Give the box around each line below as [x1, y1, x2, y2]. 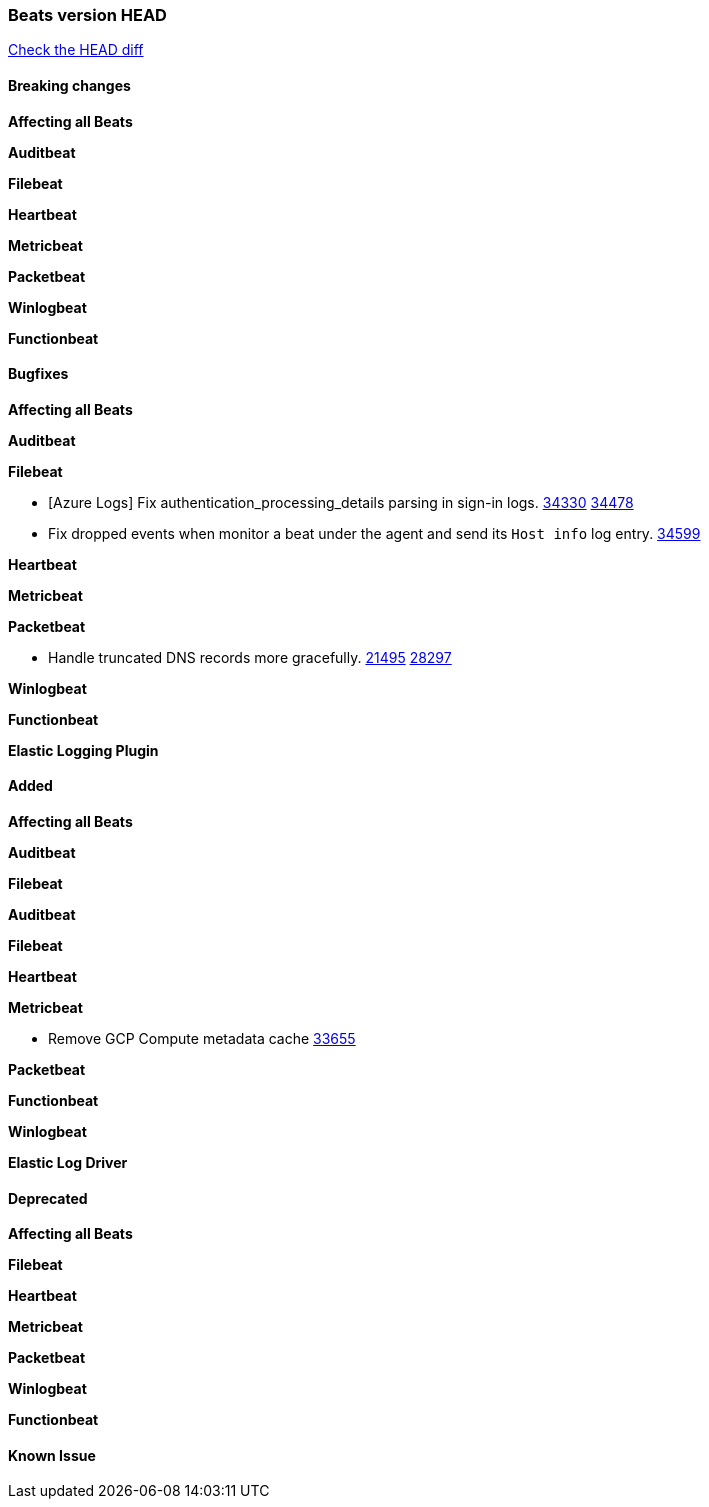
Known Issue [8, 1446, 96, 1464]
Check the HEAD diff [8, 41, 144, 59]
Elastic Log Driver [8, 1154, 128, 1172]
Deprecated [8, 1189, 88, 1207]
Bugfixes [8, 365, 69, 383]
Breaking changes [8, 76, 131, 94]
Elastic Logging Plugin [8, 741, 159, 759]
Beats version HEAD [8, 5, 167, 25]
